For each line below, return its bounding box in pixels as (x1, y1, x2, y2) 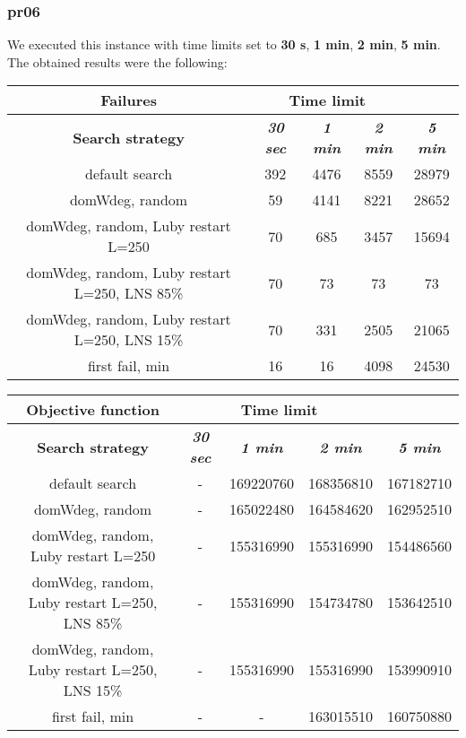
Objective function (26, 399, 160, 421)
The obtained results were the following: (7, 52, 228, 71)
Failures (100, 90, 157, 111)
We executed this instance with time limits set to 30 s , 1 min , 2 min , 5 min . (7, 35, 441, 54)
